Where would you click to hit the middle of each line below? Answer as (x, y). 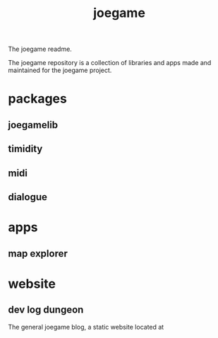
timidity (25, 149)
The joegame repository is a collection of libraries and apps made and (110, 63)
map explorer (38, 253)
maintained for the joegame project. (60, 70)
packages (38, 99)
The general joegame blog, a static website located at (86, 327)
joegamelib (33, 125)
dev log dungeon (46, 310)
